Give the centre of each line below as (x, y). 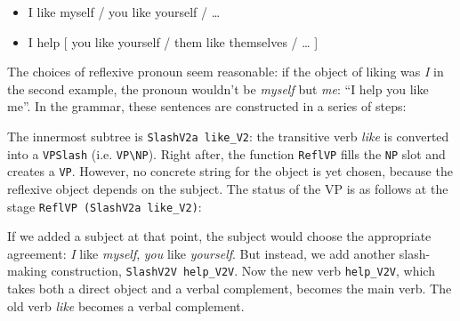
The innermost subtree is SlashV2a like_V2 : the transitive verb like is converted (228, 136)
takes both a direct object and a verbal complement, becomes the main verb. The (230, 289)
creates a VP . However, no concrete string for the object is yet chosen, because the (230, 171)
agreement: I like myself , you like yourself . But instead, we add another (202, 253)
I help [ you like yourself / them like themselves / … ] (173, 41)
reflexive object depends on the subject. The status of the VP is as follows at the (228, 188)
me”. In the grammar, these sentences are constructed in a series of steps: (207, 106)
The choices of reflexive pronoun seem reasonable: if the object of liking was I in (226, 72)
